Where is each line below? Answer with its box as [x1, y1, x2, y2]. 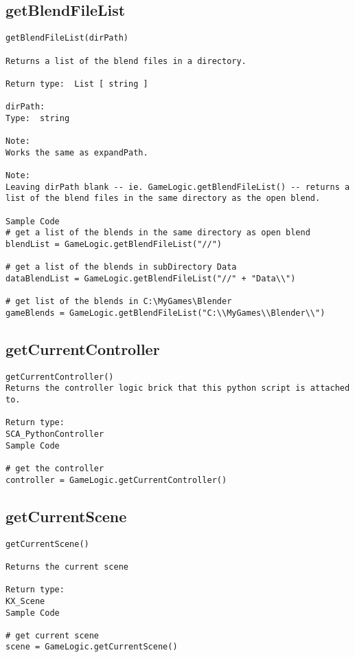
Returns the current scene [5, 561, 128, 572]
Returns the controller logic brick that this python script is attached [5, 383, 350, 394]
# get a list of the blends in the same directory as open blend [5, 228, 310, 238]
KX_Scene [5, 596, 45, 606]
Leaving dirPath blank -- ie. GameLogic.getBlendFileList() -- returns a [5, 182, 350, 192]
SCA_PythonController [5, 429, 104, 440]
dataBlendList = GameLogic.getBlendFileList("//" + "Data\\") [5, 273, 296, 283]
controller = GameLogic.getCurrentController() [5, 475, 227, 485]
